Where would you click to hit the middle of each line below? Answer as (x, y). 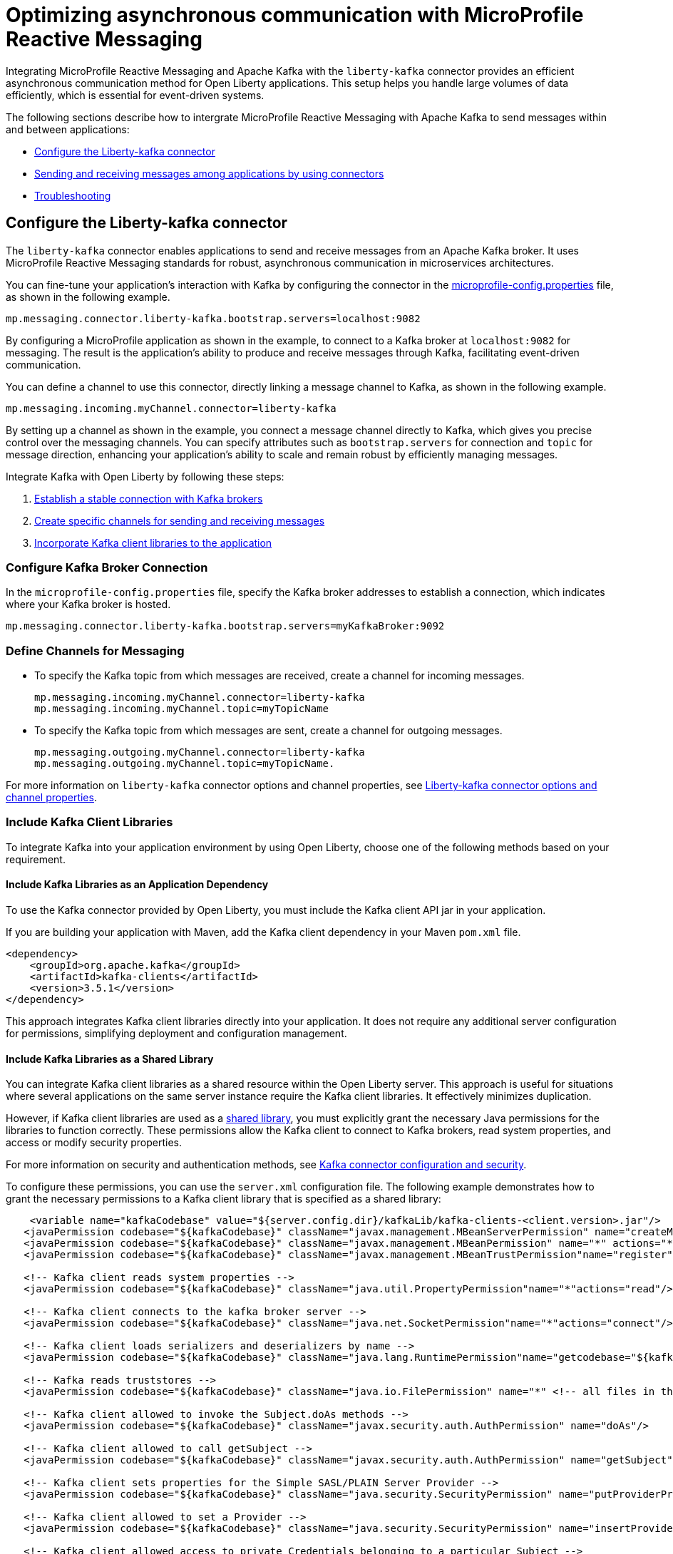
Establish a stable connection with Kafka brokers (149, 498)
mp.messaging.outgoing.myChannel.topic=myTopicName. (185, 764)
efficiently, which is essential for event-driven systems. (135, 95)
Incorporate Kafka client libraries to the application (153, 542)
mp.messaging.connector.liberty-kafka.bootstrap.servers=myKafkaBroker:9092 (225, 626)
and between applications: (68, 129)
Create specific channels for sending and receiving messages (180, 520)
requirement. (36, 859)
